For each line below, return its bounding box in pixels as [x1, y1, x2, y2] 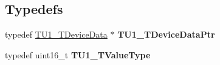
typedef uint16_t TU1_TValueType [5, 48, 151, 61]
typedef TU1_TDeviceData [5, 28, 108, 41]
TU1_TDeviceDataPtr [117, 28, 215, 41]
